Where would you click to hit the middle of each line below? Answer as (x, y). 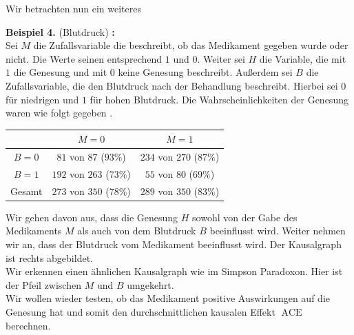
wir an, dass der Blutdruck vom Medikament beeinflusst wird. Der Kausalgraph (174, 244)
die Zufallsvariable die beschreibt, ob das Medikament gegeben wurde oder (191, 45)
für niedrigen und (42, 99)
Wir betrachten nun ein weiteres (73, 8)
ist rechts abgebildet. (49, 257)
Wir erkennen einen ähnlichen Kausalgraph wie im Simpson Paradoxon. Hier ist (174, 271)
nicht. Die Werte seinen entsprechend (84, 58)
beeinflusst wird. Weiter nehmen (278, 231)
